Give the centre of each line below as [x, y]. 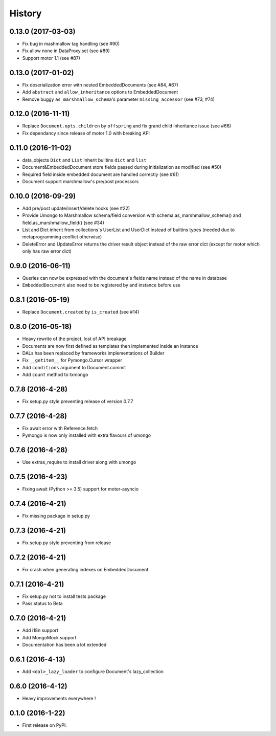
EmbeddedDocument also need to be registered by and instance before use [101, 285]
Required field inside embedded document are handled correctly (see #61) [101, 174]
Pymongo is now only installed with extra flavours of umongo [86, 435]
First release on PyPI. [45, 725]
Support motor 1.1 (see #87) [51, 58]
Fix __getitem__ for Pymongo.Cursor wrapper [72, 360]
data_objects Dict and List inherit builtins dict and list [84, 160]
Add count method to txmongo [55, 375]
